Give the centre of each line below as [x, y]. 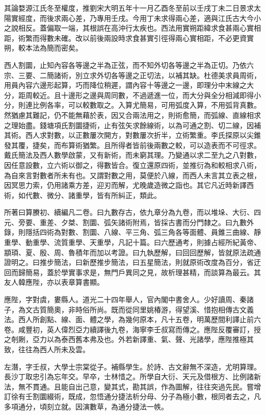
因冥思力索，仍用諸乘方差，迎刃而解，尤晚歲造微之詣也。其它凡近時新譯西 [129, 185]
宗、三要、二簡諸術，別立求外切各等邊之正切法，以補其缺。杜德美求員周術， [132, 75]
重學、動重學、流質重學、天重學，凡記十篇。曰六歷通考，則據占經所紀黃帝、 [132, 242]
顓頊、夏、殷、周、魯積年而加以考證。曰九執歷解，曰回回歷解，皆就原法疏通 [132, 252]
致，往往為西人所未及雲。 [47, 349]
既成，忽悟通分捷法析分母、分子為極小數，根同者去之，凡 [164, 396]
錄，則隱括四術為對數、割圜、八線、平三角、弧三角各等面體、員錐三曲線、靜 [132, 232]
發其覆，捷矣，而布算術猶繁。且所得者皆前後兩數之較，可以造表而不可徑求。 [132, 145]
